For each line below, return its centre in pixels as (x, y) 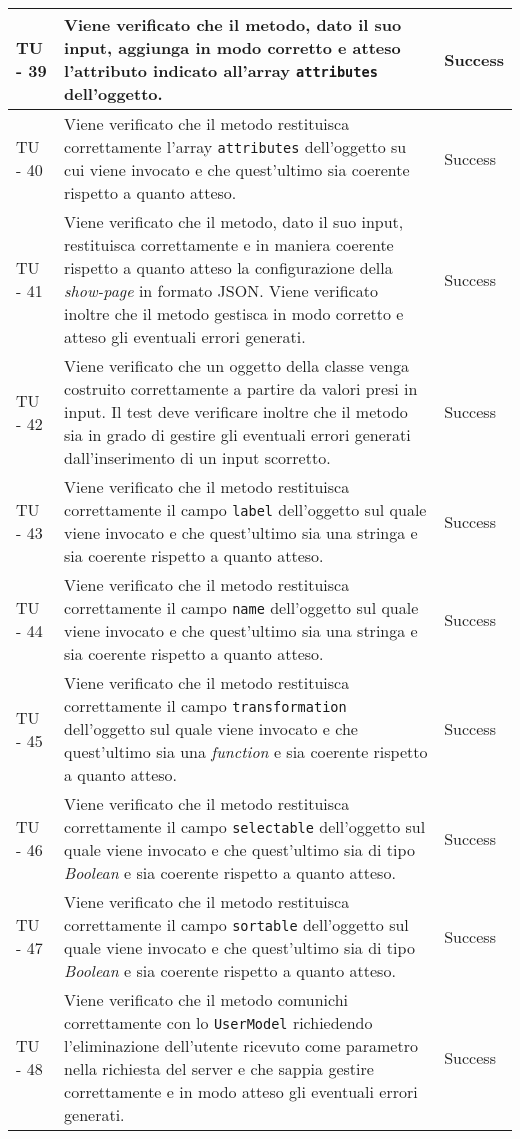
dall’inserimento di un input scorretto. (197, 457)
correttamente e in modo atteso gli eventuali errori (241, 1091)
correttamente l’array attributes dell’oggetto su (235, 146)
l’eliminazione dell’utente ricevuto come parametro (241, 1045)
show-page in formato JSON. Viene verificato (221, 290)
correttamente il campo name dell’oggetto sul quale (241, 607)
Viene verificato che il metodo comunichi (206, 999)
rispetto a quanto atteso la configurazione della (228, 267)
